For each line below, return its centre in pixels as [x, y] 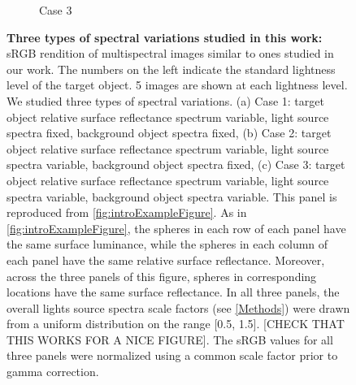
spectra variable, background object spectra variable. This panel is [172, 196]
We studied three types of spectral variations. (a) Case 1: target [165, 100]
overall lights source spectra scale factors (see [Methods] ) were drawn [178, 307]
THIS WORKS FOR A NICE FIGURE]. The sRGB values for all [170, 339]
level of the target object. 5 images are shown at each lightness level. [177, 85]
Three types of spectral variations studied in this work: [165, 37]
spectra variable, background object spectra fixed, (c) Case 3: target [176, 164]
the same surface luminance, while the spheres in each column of [167, 244]
